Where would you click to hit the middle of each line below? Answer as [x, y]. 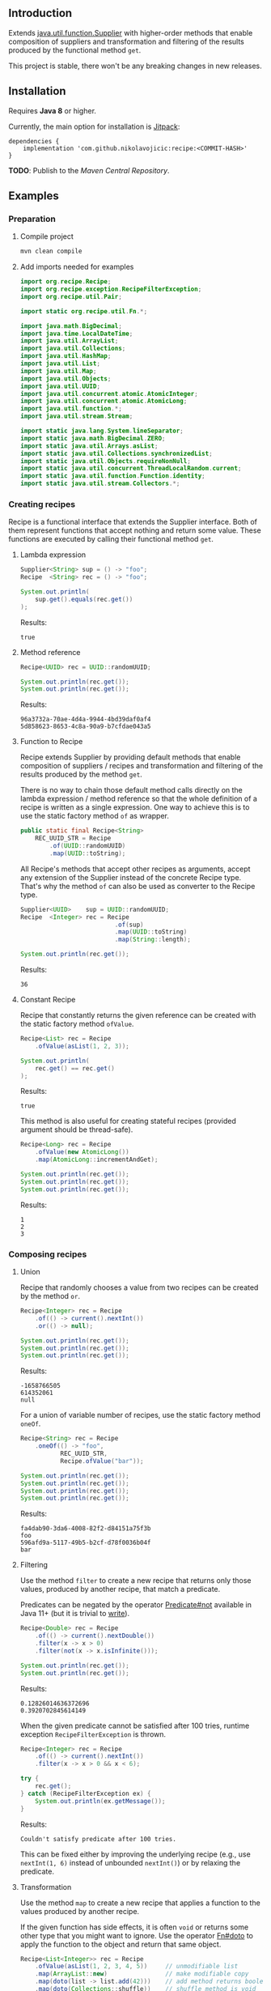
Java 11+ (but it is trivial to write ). [75, 1614]
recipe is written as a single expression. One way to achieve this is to [135, 807]
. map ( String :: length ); [153, 940]
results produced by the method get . [81, 774]
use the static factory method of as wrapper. [95, 816]
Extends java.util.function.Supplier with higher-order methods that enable [131, 32]
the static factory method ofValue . [77, 1024]
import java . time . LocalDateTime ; [76, 334]
